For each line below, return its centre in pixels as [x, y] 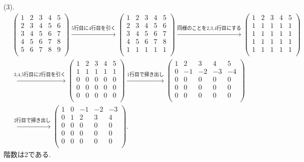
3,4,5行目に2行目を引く [40, 75]
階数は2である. [27, 154]
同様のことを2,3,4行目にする [209, 29]
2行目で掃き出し [32, 121]
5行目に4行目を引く [94, 29]
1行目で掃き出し [145, 75]
